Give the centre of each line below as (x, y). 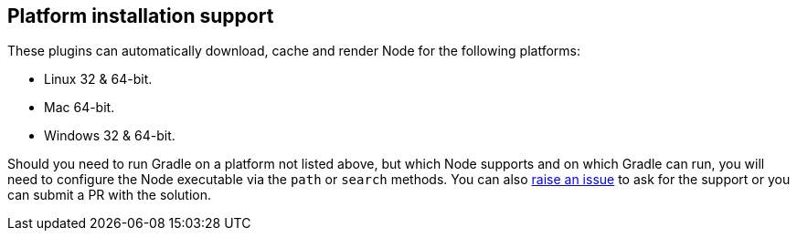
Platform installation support (141, 16)
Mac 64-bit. (80, 108)
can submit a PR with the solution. (110, 195)
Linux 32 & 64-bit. (98, 79)
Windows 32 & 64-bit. (110, 136)
